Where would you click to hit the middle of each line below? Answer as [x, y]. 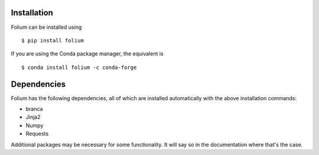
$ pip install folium [53, 40]
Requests [37, 134]
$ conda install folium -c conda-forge [79, 67]
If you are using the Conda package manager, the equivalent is [87, 54]
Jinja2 [33, 117]
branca [34, 108]
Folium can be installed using [46, 27]
